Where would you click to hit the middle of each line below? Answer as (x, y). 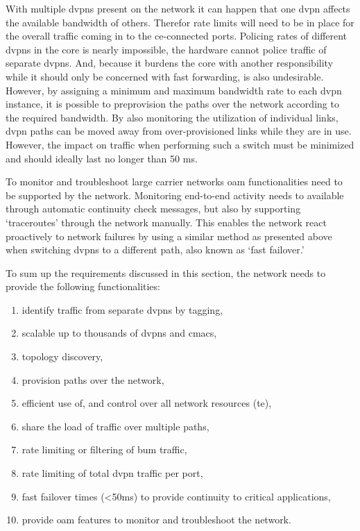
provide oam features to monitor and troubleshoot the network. (156, 520)
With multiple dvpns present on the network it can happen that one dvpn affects (178, 8)
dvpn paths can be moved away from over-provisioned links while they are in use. (179, 131)
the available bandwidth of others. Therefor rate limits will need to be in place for (180, 22)
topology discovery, (62, 356)
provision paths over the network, (93, 379)
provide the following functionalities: (83, 286)
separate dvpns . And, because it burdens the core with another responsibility (170, 63)
